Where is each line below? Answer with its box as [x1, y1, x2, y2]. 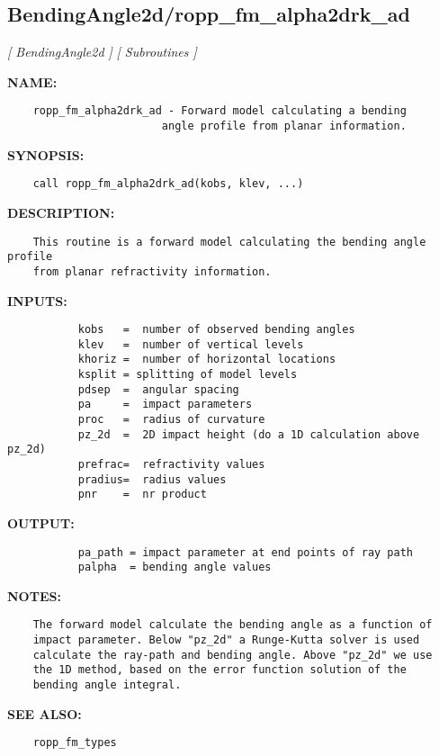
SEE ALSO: [7, 704, 82, 723]
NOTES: [7, 586, 61, 605]
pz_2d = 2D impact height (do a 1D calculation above [77, 427, 420, 441]
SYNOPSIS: [7, 145, 85, 164]
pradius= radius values [77, 472, 227, 486]
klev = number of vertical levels [77, 337, 304, 351]
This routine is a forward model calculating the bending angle [32, 235, 426, 248]
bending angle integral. [32, 679, 182, 692]
